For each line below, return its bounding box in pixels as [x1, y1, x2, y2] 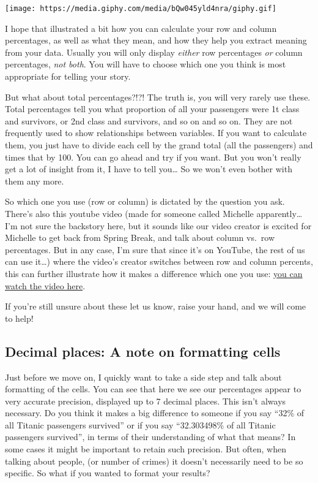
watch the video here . [5, 279, 86, 292]
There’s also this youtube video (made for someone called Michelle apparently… [5, 207, 303, 219]
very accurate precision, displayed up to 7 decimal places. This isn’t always [5, 394, 286, 407]
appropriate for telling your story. [5, 70, 131, 83]
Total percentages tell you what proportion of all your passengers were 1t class [5, 102, 300, 115]
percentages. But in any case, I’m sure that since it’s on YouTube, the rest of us [5, 243, 305, 256]
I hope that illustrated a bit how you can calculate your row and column [5, 21, 277, 34]
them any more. [5, 174, 64, 187]
